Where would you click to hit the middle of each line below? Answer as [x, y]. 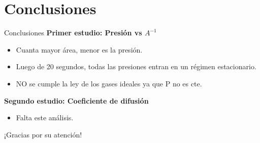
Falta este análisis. [45, 117]
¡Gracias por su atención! [43, 134]
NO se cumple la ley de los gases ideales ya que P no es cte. [109, 83]
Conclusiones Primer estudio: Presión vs [73, 33]
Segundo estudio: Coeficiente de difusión [76, 100]
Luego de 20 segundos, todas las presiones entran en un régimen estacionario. [136, 66]
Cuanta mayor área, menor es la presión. [79, 49]
